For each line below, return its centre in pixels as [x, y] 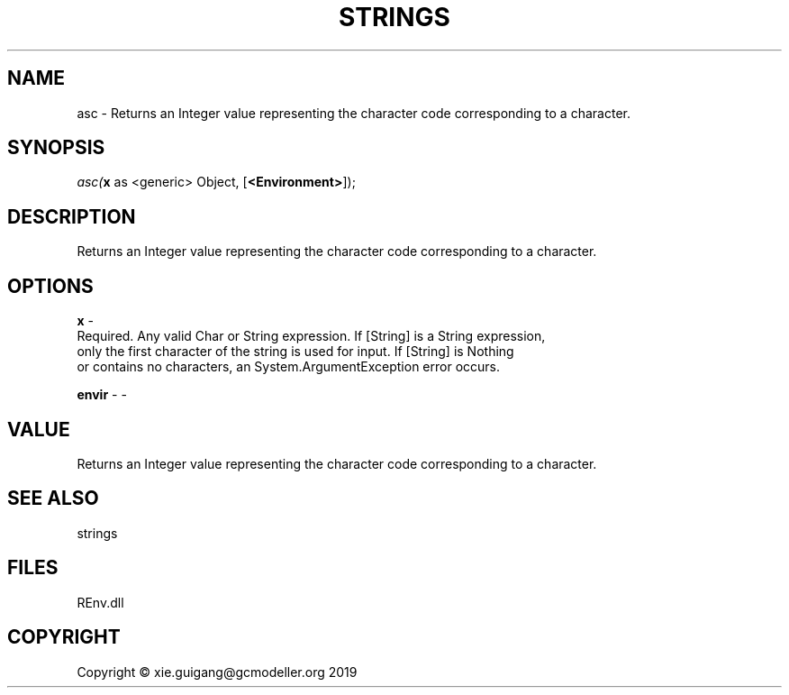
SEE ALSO [53, 498]
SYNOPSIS [56, 148]
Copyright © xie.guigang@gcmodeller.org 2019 [217, 672]
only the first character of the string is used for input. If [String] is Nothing [295, 352]
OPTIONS [50, 286]
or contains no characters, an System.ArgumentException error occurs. [289, 367]
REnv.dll [100, 602]
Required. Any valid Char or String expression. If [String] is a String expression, [311, 336]
